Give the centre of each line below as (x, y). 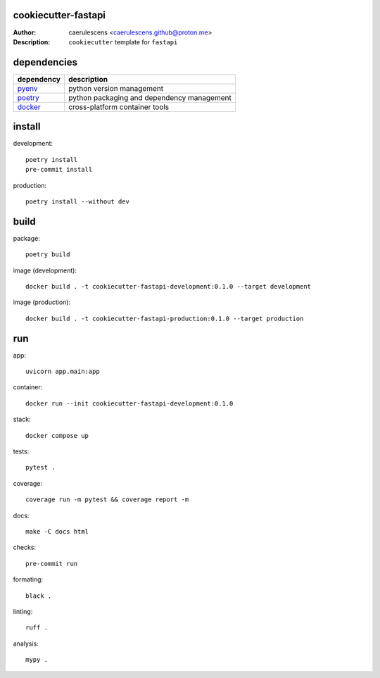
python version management (116, 88)
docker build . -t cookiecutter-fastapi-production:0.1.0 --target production (165, 318)
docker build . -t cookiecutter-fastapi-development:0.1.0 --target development (169, 286)
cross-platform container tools (119, 107)
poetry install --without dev (78, 201)
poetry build (48, 255)
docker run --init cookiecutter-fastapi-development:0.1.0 (129, 403)
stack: (22, 420)
